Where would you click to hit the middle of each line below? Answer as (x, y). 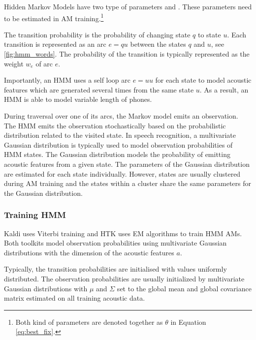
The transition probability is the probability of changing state (97, 34)
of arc (44, 63)
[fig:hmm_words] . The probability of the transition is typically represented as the (127, 54)
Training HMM (35, 215)
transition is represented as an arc (55, 44)
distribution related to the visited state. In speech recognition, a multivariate (120, 135)
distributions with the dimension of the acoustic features (89, 252)
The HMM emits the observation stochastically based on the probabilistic (115, 125)
